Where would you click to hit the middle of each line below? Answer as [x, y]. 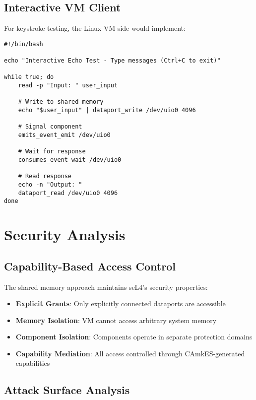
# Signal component [50, 127]
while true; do [29, 77]
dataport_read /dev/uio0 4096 [68, 193]
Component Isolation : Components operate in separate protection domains [134, 337]
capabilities [33, 363]
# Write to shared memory [61, 102]
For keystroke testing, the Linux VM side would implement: [95, 28]
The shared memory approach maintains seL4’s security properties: [106, 287]
